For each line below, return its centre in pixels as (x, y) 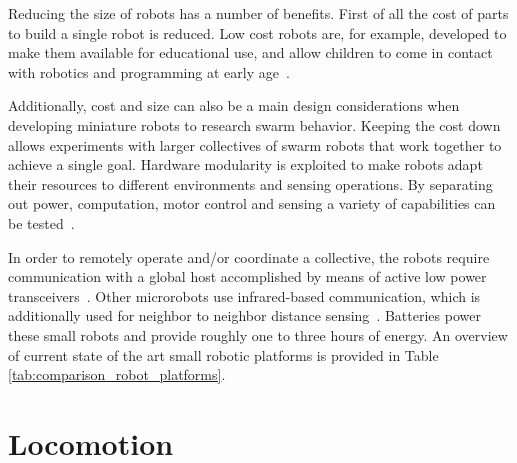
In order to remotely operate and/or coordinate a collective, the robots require (249, 256)
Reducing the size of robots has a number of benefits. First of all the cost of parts (258, 13)
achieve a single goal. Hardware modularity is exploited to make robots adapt (245, 164)
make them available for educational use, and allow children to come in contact (250, 52)
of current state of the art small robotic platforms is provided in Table (223, 354)
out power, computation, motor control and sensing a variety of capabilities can (252, 203)
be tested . (41, 222)
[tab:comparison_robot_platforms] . (117, 374)
